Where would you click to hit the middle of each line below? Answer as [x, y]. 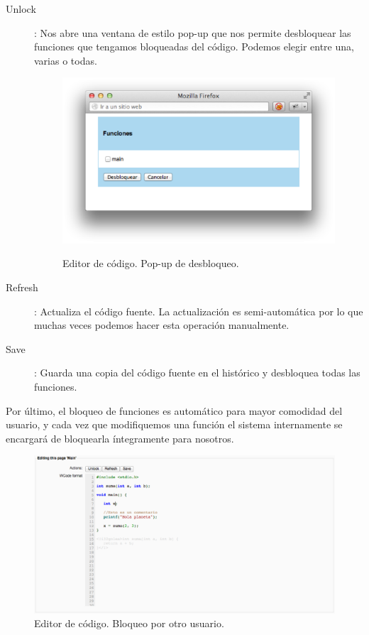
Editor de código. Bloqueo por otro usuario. [129, 623]
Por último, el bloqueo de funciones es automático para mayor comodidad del [174, 410]
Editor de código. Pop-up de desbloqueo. [151, 263]
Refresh [22, 287]
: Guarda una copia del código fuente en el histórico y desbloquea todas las [197, 373]
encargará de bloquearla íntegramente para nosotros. [120, 438]
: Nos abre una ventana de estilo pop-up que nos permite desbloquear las [193, 32]
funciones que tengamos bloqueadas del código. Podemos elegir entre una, [194, 47]
